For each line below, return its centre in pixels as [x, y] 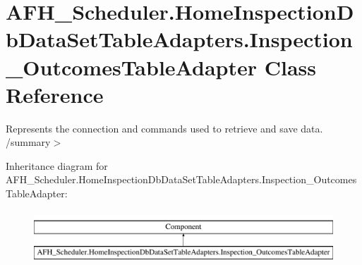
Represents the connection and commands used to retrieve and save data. [164, 128]
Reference [55, 94]
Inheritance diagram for [57, 165]
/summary [28, 142]
